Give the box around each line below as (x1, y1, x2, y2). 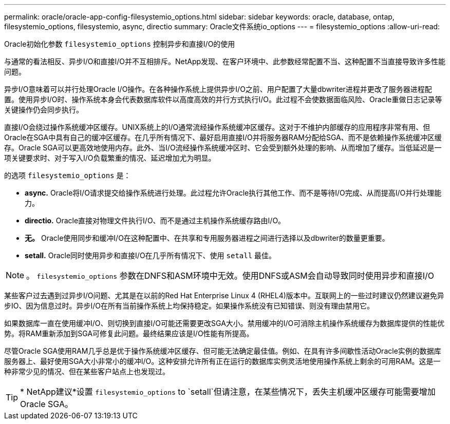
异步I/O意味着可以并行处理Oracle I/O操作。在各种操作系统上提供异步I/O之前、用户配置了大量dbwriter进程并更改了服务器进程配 (4, 85, 432, 93)
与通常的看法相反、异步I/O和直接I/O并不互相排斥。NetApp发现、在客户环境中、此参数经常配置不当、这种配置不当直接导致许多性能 (4, 57, 446, 66)
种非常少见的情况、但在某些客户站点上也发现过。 (4, 367, 170, 376)
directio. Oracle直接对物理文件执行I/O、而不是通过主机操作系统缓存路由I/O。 (25, 216, 286, 225)
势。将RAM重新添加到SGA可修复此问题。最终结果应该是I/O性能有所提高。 (4, 329, 254, 338)
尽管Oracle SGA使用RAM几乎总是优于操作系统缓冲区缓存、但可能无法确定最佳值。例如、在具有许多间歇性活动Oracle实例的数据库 (4, 346, 441, 355)
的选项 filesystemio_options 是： (4, 171, 131, 180)
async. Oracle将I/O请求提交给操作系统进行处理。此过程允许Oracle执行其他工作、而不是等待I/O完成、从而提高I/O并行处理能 (25, 188, 442, 197)
